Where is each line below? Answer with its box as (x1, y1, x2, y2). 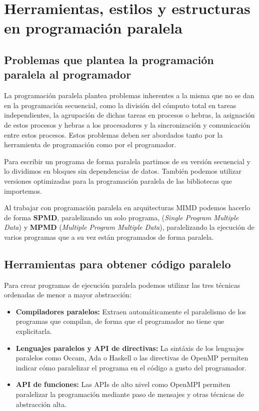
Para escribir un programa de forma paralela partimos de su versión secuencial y (4, 156, 250, 166)
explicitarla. (15, 326, 52, 336)
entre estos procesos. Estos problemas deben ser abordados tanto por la (4, 129, 223, 140)
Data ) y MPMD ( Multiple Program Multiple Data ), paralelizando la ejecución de (4, 222, 254, 232)
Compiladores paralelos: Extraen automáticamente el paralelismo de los (15, 306, 246, 316)
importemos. (4, 185, 42, 196)
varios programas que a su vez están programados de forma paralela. (4, 231, 214, 242)
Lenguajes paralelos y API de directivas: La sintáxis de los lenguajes (15, 342, 244, 353)
